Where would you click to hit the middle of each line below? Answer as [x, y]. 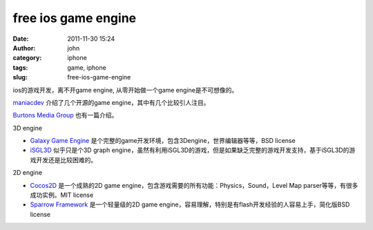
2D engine [28, 173]
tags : [20, 67]
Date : [21, 39]
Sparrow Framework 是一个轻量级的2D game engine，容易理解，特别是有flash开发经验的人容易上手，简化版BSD [190, 204]
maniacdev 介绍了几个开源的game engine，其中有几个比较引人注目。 [111, 102]
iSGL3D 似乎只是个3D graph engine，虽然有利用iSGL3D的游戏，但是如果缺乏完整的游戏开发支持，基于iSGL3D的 [190, 150]
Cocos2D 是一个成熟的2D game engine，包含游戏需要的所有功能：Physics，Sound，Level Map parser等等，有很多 [194, 185]
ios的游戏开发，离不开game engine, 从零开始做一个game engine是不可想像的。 [125, 90]
